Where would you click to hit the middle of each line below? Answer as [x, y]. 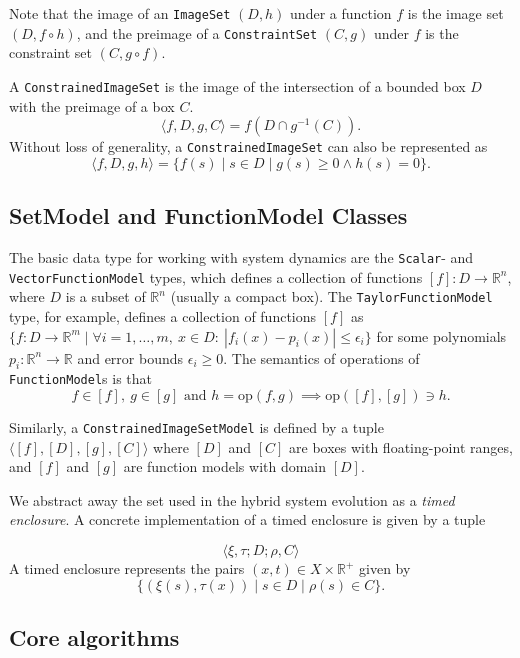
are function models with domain [225, 466]
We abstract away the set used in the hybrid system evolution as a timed [232, 499]
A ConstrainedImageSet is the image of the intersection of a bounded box [237, 85]
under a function [341, 13]
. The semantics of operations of [321, 357]
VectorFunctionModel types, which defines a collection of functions [216, 276]
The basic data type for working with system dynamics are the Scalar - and [241, 257]
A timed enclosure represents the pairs [127, 568]
